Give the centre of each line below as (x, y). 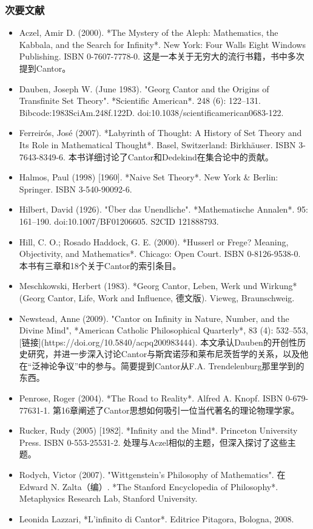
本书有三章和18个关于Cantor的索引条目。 (100, 265)
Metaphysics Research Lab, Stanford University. (108, 498)
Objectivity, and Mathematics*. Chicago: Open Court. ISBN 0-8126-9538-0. (160, 254)
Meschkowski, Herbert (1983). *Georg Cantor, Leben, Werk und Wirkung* (158, 286)
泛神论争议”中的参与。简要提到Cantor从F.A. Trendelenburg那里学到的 (168, 365)
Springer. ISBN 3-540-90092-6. (76, 189)
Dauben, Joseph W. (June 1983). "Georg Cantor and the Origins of (144, 88)
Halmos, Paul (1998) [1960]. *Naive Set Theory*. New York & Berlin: (149, 177)
